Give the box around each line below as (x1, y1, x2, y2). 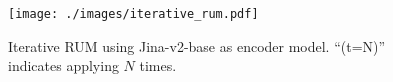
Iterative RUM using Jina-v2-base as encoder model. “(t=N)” (8, 35, 386, 56)
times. (139, 55, 177, 76)
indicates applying (8, 55, 119, 76)
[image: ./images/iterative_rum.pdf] (8, 7, 259, 21)
